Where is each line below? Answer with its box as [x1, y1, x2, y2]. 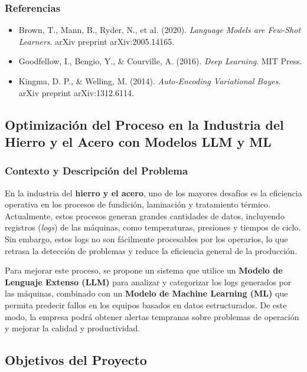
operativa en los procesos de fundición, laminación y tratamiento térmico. [5, 198, 270, 210]
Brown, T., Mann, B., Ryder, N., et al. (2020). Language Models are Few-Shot [18, 24, 301, 36]
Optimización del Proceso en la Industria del [5, 115, 284, 133]
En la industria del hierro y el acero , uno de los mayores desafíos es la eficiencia [5, 186, 302, 199]
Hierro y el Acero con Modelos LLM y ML [5, 132, 272, 150]
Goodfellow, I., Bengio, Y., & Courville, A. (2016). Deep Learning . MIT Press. [18, 55, 302, 67]
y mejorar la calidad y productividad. [5, 322, 141, 334]
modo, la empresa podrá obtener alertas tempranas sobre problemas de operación [5, 310, 299, 322]
